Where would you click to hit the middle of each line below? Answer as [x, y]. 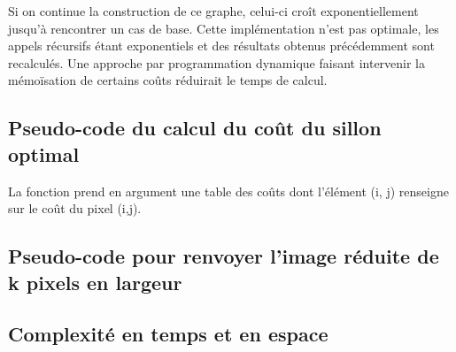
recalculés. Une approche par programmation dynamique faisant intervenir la [217, 62]
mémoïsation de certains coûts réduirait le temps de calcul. [168, 80]
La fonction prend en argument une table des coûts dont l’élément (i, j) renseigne [228, 191]
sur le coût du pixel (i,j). [75, 208]
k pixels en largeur [95, 282]
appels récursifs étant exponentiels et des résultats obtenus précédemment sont [221, 46]
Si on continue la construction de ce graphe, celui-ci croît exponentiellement [213, 11]
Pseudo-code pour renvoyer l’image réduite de [224, 256]
